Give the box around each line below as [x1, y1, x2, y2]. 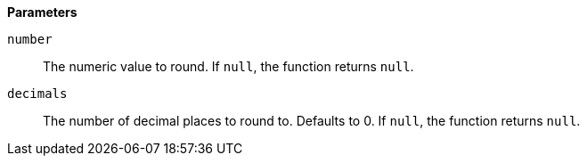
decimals [7, 86, 68, 101]
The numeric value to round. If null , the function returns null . [43, 59, 414, 74]
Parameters [7, 4, 77, 20]
